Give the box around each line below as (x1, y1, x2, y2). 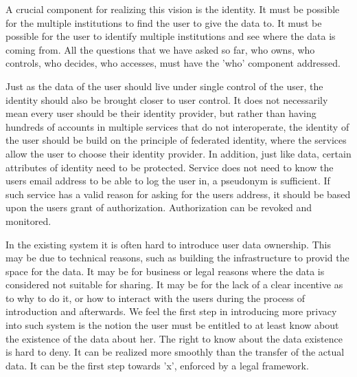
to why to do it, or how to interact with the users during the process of (5, 290, 306, 305)
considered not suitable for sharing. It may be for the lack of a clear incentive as (5, 277, 343, 292)
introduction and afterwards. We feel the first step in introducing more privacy (5, 304, 337, 319)
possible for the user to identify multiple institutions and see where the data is (5, 29, 336, 43)
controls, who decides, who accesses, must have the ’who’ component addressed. (5, 56, 341, 70)
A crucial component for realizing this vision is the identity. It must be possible (5, 2, 340, 16)
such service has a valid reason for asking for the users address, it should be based (5, 186, 351, 201)
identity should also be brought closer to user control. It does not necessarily (5, 92, 328, 107)
